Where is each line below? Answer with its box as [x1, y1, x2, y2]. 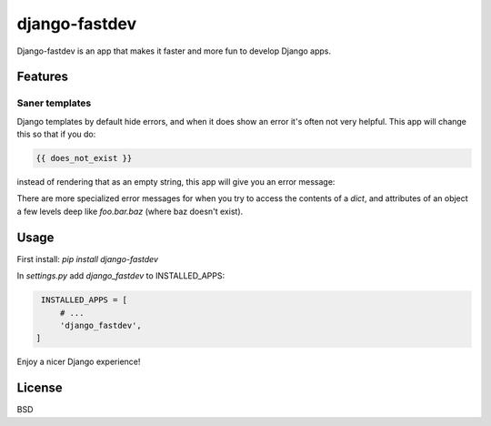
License [16, 380, 63, 396]
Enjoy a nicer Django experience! [16, 356, 141, 368]
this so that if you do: [16, 128, 96, 140]
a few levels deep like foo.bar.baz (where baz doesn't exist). [16, 206, 244, 217]
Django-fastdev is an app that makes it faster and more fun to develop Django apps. [16, 46, 332, 56]
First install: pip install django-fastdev [16, 253, 159, 264]
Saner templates [16, 96, 92, 109]
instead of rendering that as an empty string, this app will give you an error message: [16, 177, 336, 188]
